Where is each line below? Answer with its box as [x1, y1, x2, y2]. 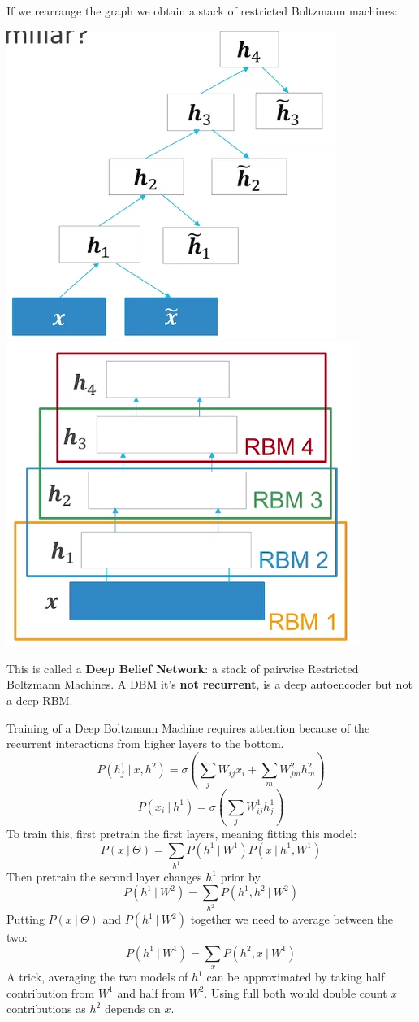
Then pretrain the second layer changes [6, 868, 202, 885]
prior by [220, 868, 261, 885]
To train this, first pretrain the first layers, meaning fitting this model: [6, 825, 357, 842]
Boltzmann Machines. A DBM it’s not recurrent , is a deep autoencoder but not [6, 676, 413, 693]
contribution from [6, 984, 95, 1001]
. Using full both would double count [204, 984, 387, 1001]
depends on [104, 1000, 161, 1017]
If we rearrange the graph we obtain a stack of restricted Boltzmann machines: [6, 2, 398, 19]
